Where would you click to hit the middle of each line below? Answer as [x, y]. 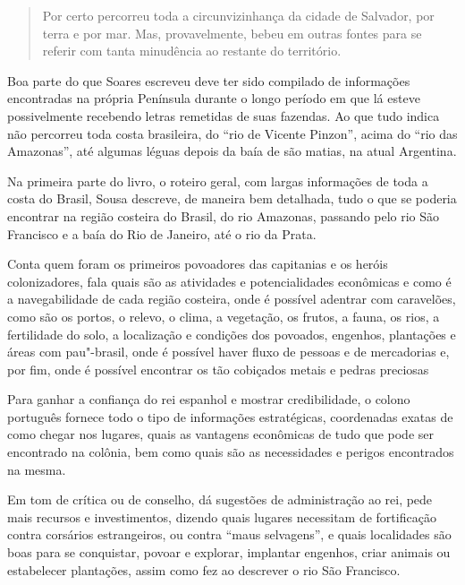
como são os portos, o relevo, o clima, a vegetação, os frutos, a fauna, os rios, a [224, 316]
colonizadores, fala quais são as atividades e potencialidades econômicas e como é [229, 281]
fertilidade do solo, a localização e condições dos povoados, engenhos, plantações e [232, 334]
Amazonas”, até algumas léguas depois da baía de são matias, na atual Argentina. [232, 151]
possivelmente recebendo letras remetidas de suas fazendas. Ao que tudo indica [224, 115]
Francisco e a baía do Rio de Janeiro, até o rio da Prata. [162, 233]
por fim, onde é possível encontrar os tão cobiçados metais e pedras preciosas [218, 369]
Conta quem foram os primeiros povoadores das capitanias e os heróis [198, 264]
